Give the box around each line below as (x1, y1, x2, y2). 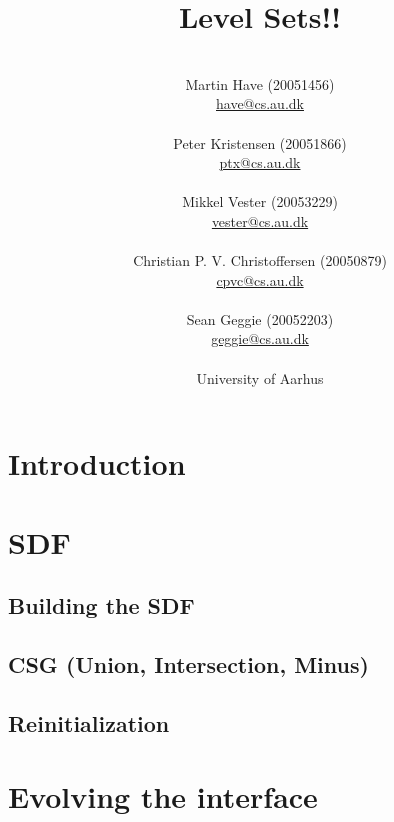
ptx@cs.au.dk (219, 152, 301, 173)
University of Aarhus (196, 367, 324, 388)
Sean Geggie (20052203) (186, 308, 334, 329)
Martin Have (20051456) (185, 73, 335, 94)
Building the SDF (8, 590, 195, 621)
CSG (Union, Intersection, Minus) (8, 648, 369, 679)
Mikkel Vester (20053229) (182, 191, 338, 212)
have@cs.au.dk (216, 93, 304, 114)
